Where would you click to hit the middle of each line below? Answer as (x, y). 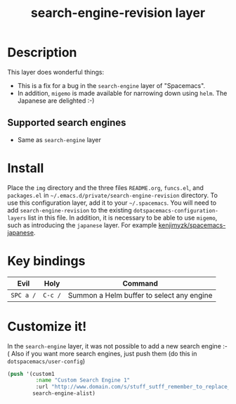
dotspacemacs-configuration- (176, 210)
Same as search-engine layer (59, 139)
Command (140, 283)
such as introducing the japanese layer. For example (82, 225)
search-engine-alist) (64, 393)
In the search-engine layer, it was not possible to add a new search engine (114, 346)
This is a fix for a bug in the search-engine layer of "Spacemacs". (111, 85)
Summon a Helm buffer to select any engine (140, 295)
